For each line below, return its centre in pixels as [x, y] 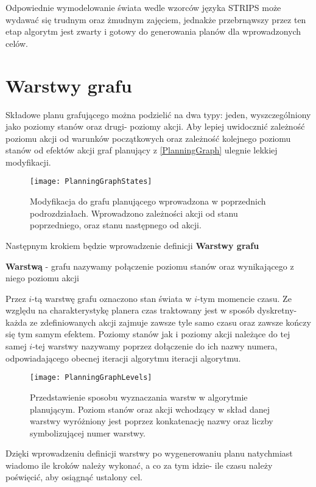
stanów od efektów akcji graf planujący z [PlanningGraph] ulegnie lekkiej [142, 150]
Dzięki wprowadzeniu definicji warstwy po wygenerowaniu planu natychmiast [149, 453]
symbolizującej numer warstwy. [88, 433]
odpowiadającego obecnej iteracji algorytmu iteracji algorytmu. [123, 358]
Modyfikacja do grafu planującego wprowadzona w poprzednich [148, 201]
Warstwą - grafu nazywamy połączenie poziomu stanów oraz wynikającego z [150, 266]
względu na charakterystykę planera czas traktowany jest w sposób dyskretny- [151, 310]
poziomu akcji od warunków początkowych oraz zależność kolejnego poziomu [148, 138]
